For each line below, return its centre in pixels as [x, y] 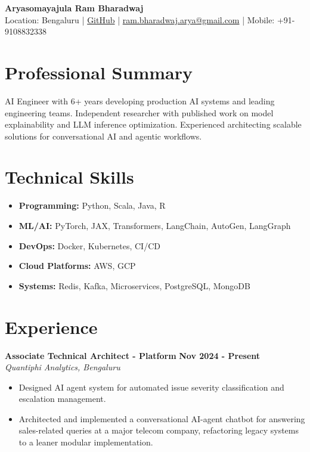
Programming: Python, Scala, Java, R [92, 205]
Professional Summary [99, 72]
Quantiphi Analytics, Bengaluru [63, 367]
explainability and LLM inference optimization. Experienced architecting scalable [153, 124]
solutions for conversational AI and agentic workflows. [103, 136]
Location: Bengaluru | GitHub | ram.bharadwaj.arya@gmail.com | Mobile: [140, 19]
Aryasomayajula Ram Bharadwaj [74, 8]
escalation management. [62, 399]
